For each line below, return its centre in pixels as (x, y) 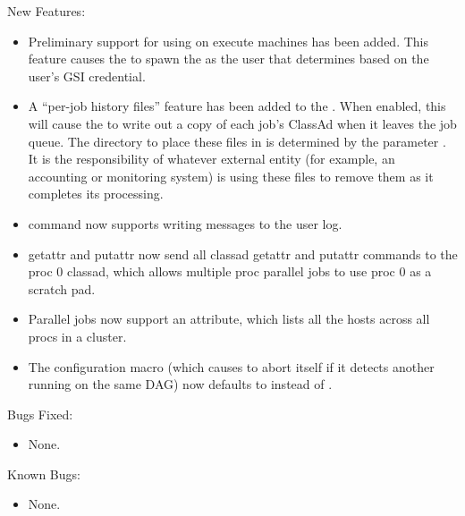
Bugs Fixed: (40, 414)
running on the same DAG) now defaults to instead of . (180, 384)
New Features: (46, 11)
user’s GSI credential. (87, 76)
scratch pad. (62, 288)
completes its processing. (96, 194)
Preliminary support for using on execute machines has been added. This (228, 41)
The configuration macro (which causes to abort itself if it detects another (231, 366)
